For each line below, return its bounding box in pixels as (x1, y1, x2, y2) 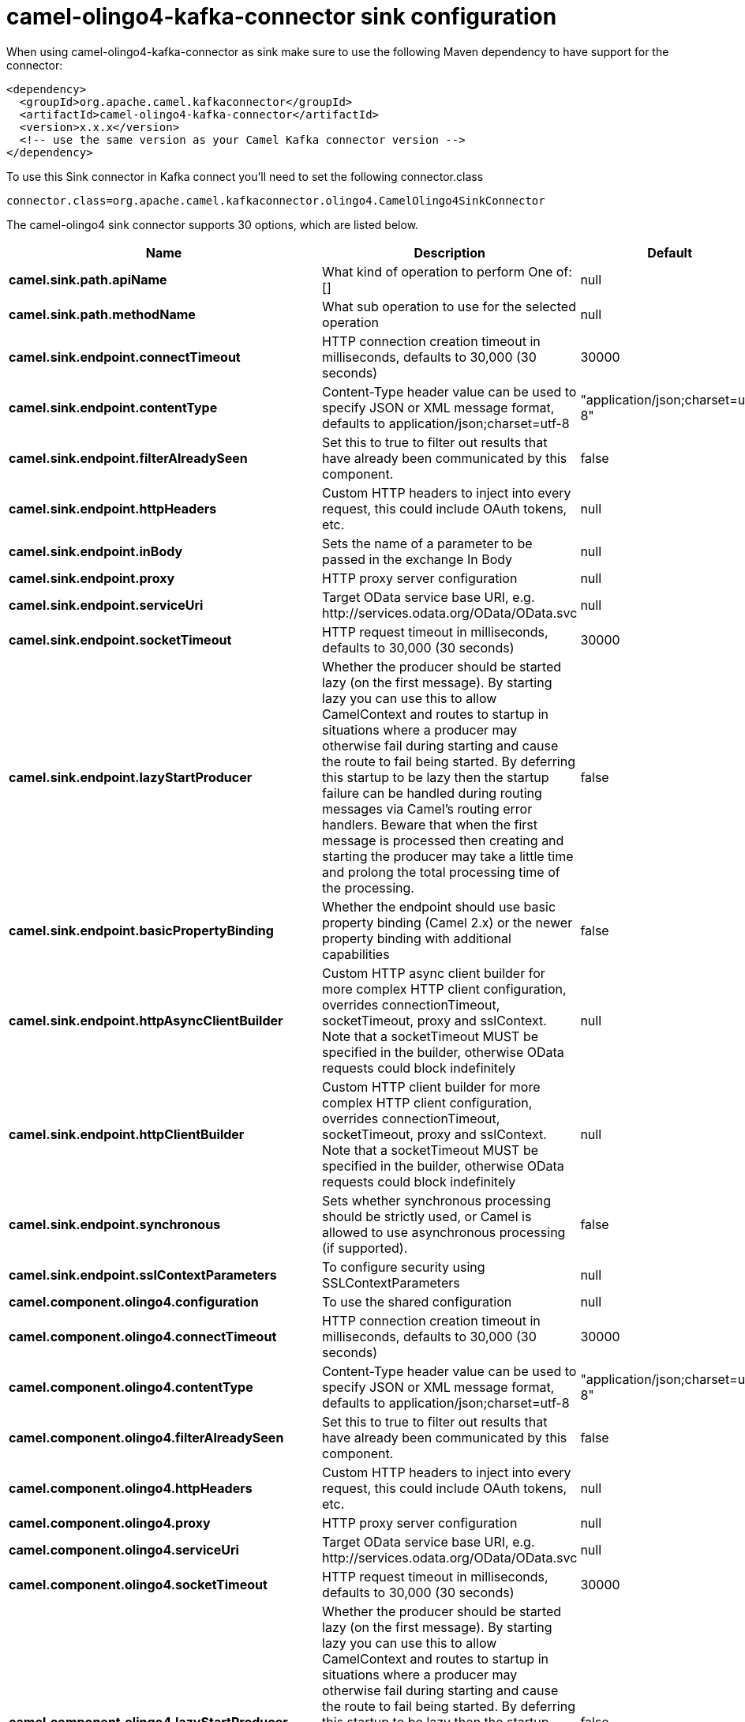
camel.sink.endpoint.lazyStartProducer (9, 769, 253, 785)
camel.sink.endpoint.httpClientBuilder (9, 1126, 245, 1142)
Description (414, 244, 485, 261)
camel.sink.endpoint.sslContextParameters (9, 1266, 277, 1283)
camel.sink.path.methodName (9, 306, 196, 322)
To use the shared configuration (322, 1293, 512, 1310)
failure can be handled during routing (322, 784, 542, 801)
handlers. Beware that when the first (322, 816, 538, 833)
